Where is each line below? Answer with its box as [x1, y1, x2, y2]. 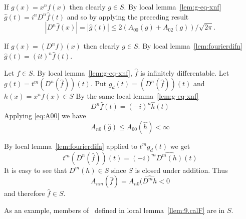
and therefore [4, 188, 45, 198]
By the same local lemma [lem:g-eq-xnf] [76, 91, 199, 101]
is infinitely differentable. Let [140, 67, 229, 78]
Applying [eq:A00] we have [4, 110, 86, 121]
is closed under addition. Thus [135, 164, 228, 175]
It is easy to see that [4, 164, 67, 175]
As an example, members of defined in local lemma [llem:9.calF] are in [4, 204, 225, 215]
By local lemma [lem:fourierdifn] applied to [4, 140, 137, 151]
